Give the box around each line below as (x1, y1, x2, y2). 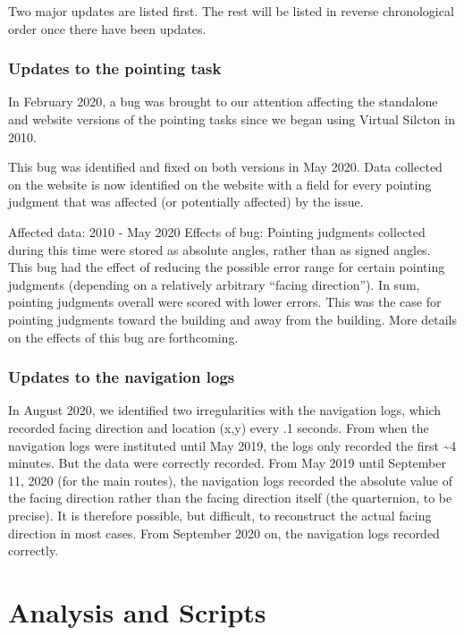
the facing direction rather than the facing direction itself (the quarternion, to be (8, 488, 452, 507)
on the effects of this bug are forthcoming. (8, 327, 239, 346)
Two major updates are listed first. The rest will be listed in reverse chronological (8, 2, 454, 20)
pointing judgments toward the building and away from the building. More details (8, 309, 458, 328)
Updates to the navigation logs (8, 366, 235, 388)
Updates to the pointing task (8, 57, 222, 80)
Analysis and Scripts (8, 593, 266, 630)
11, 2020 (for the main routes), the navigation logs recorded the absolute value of (8, 470, 452, 489)
